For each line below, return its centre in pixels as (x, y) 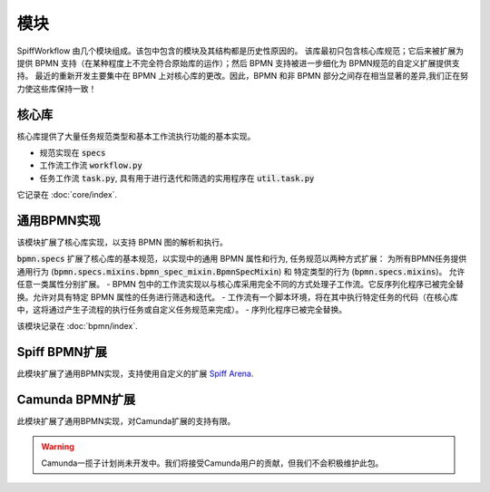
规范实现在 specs (73, 153)
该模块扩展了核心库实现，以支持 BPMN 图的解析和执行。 (122, 242)
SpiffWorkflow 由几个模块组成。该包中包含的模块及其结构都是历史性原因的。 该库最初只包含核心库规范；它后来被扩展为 (240, 51)
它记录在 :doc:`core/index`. (67, 195)
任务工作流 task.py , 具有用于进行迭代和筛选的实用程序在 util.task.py (177, 178)
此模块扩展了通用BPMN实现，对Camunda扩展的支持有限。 (126, 421)
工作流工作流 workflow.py (91, 165)
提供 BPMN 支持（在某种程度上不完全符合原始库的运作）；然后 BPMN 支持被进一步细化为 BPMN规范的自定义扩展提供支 (238, 63)
